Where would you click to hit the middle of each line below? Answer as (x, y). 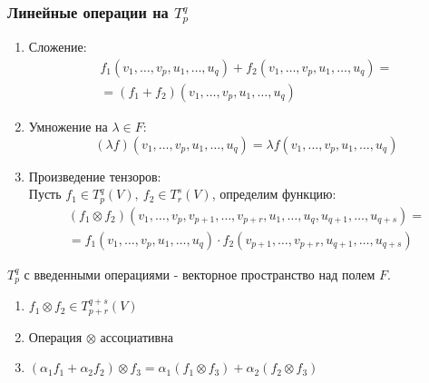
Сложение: (58, 47)
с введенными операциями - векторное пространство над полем (200, 274)
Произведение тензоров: (95, 176)
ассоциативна (136, 336)
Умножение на (68, 126)
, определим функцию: (274, 194)
